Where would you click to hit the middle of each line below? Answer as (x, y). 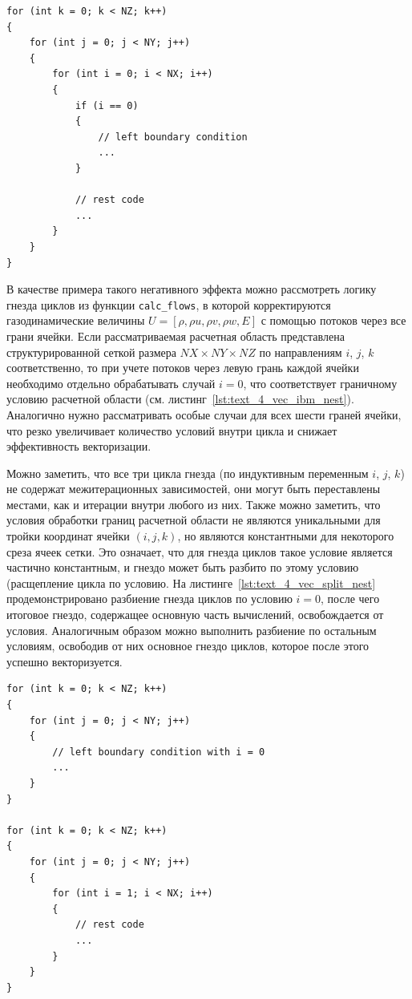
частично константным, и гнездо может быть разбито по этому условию (183, 567)
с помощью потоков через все (333, 320)
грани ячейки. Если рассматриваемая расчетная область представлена (176, 336)
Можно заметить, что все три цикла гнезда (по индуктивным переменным (188, 473)
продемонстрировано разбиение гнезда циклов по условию (149, 599)
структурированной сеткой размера (91, 352)
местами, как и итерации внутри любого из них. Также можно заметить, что (194, 504)
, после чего (350, 599)
